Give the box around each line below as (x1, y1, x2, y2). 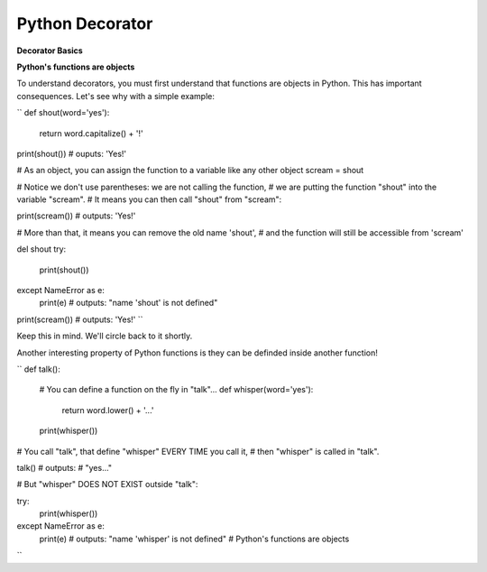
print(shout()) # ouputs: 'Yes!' (16, 148, 127, 159)
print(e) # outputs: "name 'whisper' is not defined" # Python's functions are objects (39, 533, 350, 544)
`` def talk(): (16, 364, 60, 374)
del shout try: (16, 244, 67, 254)
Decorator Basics (16, 45, 83, 56)
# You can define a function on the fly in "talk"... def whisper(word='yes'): (39, 384, 314, 395)
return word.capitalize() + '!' (39, 127, 143, 139)
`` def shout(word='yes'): (16, 107, 110, 118)
